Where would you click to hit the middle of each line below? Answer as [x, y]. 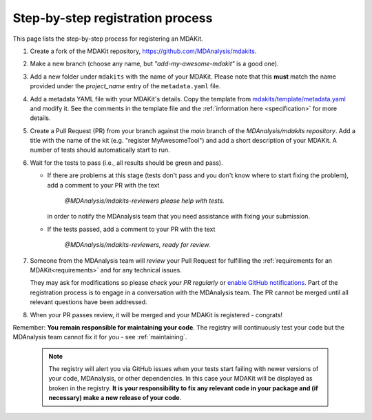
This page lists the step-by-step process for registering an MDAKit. [108, 39]
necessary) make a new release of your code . [115, 398]
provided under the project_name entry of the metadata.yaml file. [125, 86]
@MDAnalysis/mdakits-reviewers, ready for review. [137, 245]
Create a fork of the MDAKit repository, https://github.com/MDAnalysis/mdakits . [143, 51]
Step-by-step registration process [113, 18]
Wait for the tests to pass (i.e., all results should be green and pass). [126, 163]
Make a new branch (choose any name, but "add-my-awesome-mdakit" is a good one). [154, 64]
